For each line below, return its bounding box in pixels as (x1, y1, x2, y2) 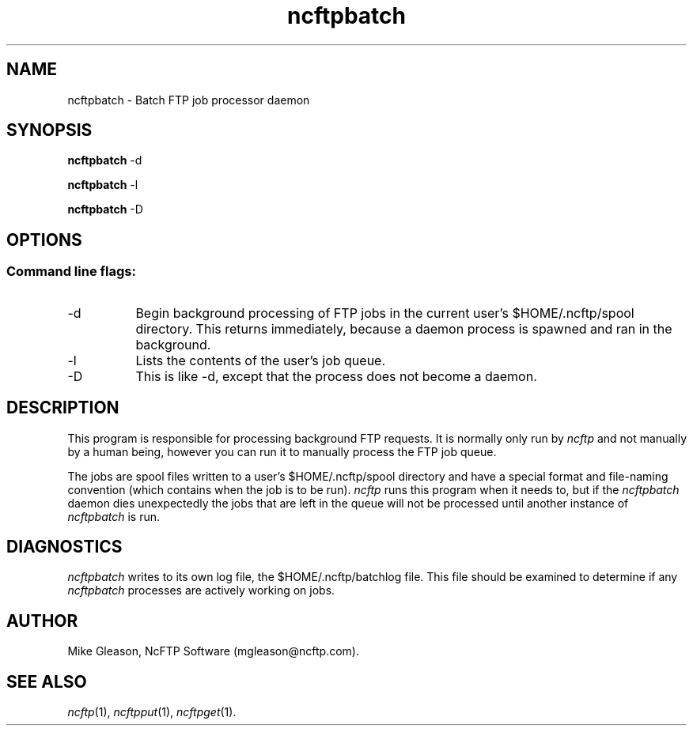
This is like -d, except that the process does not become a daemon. (135, 368, 537, 384)
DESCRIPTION (6, 398, 119, 418)
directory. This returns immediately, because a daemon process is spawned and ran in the (135, 320, 672, 337)
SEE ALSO (6, 671, 87, 692)
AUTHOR (6, 610, 78, 631)
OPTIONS (6, 229, 82, 250)
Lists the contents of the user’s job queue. (135, 352, 386, 368)
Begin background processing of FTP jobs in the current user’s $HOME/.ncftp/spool (135, 304, 634, 321)
